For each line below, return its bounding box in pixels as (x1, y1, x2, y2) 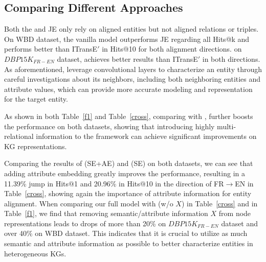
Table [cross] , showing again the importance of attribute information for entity (4, 188, 252, 199)
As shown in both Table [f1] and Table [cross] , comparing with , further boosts (4, 110, 253, 121)
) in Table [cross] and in (181, 198, 258, 208)
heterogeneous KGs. (4, 248, 66, 258)
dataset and (221, 218, 258, 228)
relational (4, 131, 34, 141)
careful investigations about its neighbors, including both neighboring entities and (4, 74, 261, 84)
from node (218, 208, 251, 219)
